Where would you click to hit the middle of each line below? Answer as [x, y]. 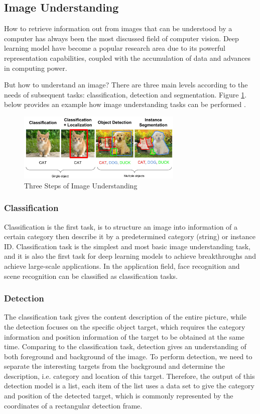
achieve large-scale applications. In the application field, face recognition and [122, 266]
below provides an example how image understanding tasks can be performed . [125, 104]
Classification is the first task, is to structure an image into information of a [121, 226]
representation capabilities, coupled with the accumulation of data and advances [127, 58]
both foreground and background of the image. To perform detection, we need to [128, 356]
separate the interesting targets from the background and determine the [114, 366]
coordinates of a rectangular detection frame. [73, 405]
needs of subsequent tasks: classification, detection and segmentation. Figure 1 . [125, 94]
